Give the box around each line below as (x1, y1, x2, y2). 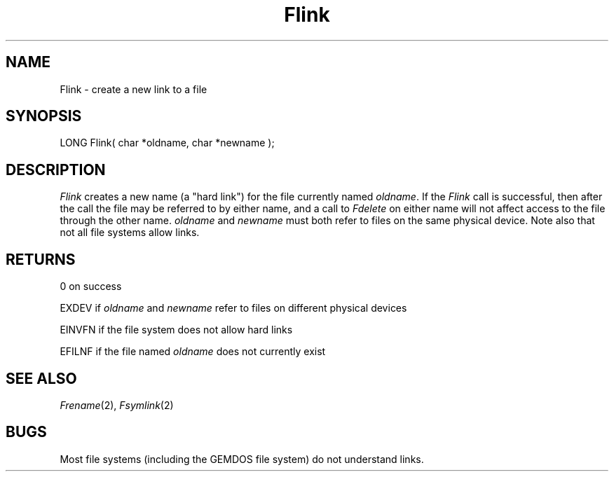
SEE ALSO (6, 369, 77, 387)
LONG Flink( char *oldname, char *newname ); (60, 137, 275, 149)
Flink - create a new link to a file (60, 83, 207, 95)
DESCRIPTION (6, 160, 106, 179)
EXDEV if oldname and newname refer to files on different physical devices (60, 302, 407, 314)
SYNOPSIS (6, 107, 82, 125)
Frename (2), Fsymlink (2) (60, 399, 174, 411)
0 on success (60, 280, 122, 293)
